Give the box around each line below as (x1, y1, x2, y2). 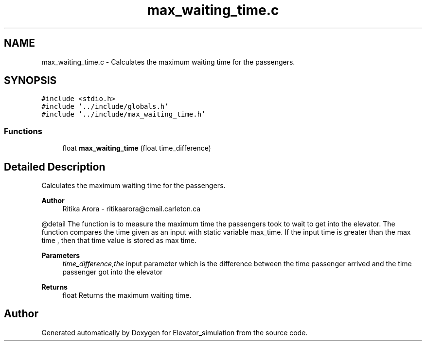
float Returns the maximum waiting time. (62, 291, 192, 300)
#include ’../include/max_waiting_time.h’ (41, 110, 206, 119)
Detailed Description (4, 160, 106, 173)
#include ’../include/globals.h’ (41, 103, 169, 111)
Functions (4, 126, 42, 136)
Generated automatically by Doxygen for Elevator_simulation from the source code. (41, 328, 308, 337)
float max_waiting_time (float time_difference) (62, 144, 211, 153)
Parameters (41, 251, 80, 260)
